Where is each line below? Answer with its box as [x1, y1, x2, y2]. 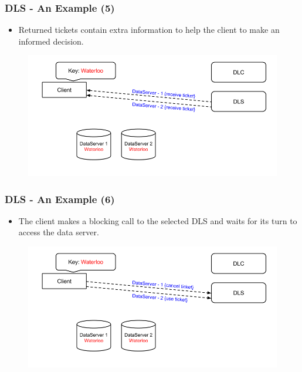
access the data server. [18, 226, 99, 238]
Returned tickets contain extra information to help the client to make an [18, 23, 280, 36]
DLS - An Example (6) [5, 191, 115, 206]
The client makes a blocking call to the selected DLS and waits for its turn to [18, 214, 297, 226]
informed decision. [18, 35, 84, 47]
